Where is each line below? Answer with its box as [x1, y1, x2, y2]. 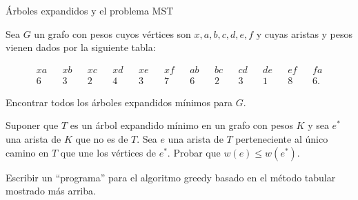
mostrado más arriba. [6, 183, 96, 198]
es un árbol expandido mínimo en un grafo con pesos [70, 118, 293, 132]
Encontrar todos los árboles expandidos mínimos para [6, 94, 232, 109]
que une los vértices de [60, 145, 156, 159]
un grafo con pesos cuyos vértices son [34, 26, 191, 41]
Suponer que [6, 118, 59, 132]
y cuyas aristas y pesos [256, 26, 353, 41]
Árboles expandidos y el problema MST [6, 3, 174, 17]
